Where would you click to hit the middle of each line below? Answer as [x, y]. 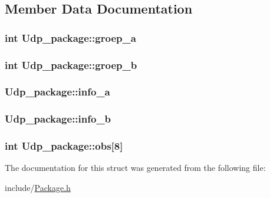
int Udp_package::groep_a [70, 37]
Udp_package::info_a [57, 92]
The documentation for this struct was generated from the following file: [135, 168]
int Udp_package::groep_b [71, 65]
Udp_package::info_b [58, 119]
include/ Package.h [38, 187]
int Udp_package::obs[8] [64, 146]
